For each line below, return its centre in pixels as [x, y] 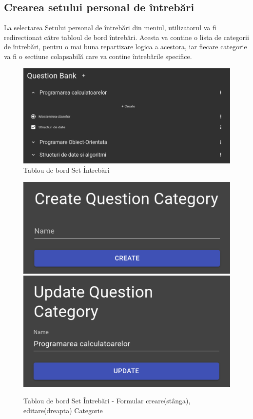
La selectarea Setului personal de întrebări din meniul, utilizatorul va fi [110, 28]
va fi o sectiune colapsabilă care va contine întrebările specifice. [98, 56]
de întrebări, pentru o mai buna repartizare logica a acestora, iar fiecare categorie [126, 47]
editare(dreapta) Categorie [63, 410]
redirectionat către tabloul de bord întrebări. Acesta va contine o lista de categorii [126, 37]
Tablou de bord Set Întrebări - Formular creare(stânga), [107, 400]
